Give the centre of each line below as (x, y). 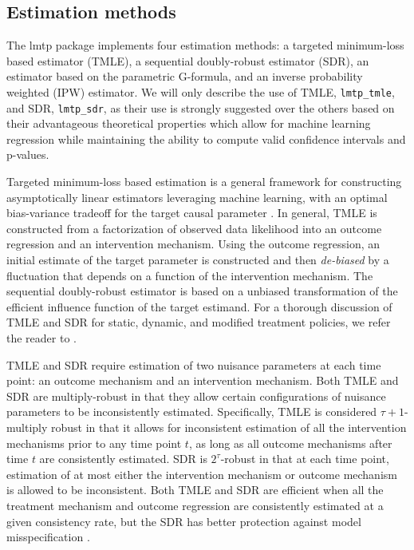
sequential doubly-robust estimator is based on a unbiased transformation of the (202, 291)
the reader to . (41, 338)
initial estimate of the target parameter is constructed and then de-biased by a (198, 260)
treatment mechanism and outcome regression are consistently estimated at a (195, 505)
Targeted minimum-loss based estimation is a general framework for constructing (204, 182)
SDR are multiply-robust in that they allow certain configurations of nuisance (196, 396)
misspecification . (48, 537)
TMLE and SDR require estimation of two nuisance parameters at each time (194, 364)
